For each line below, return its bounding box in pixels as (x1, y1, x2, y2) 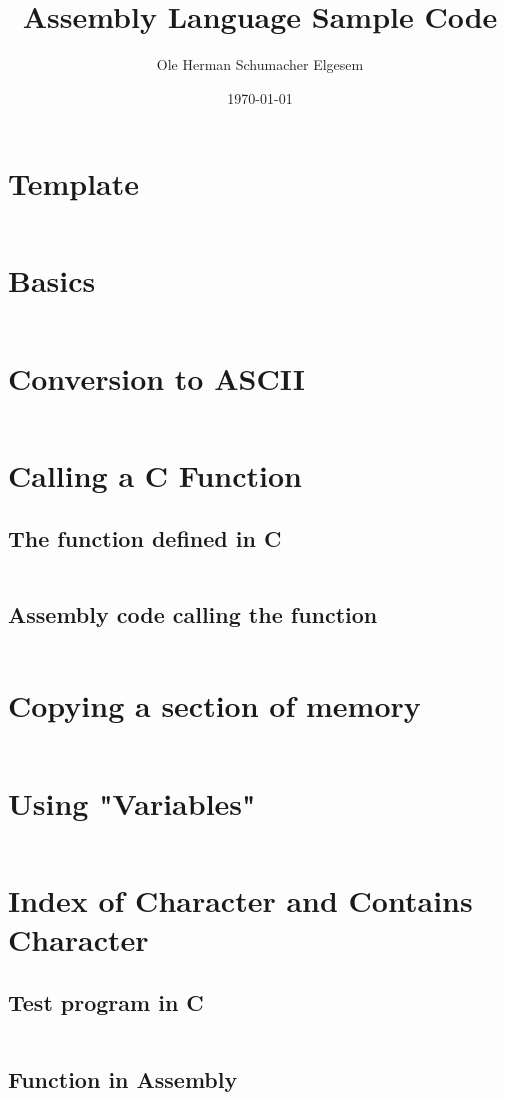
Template (8, 163, 140, 204)
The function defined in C (8, 523, 282, 554)
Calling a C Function (8, 454, 302, 495)
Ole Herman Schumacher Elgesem (156, 54, 364, 75)
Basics (8, 260, 96, 301)
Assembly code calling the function (8, 599, 378, 630)
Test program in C (8, 987, 204, 1018)
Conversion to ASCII (8, 357, 305, 398)
